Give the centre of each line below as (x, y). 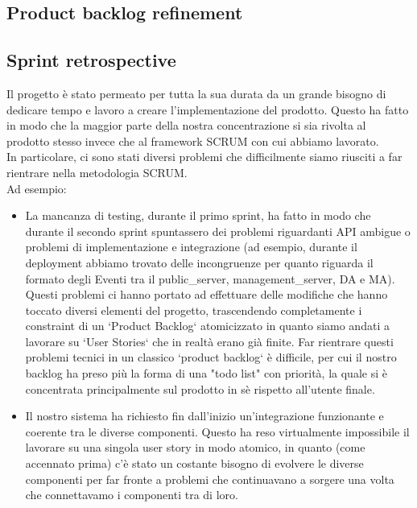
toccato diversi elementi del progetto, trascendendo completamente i (194, 310)
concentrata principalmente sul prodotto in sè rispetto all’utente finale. (200, 388)
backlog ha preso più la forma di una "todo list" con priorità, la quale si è (206, 373)
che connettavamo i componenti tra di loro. (132, 495)
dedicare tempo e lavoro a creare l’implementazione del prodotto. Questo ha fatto (208, 109)
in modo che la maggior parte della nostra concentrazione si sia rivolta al (186, 125)
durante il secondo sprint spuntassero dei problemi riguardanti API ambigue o (218, 231)
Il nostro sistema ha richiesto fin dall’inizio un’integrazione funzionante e (204, 416)
